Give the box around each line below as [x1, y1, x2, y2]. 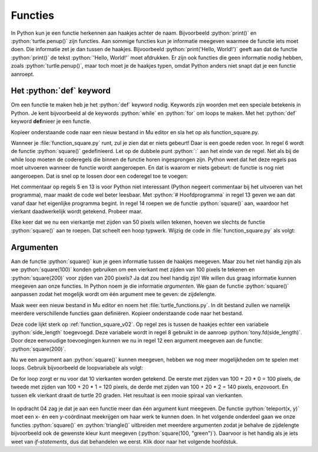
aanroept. [11, 71, 35, 78]
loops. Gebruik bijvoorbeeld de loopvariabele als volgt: [11, 364, 144, 371]
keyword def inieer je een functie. [11, 118, 91, 125]
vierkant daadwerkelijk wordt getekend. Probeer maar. [11, 208, 143, 215]
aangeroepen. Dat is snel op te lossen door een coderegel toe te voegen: [11, 172, 188, 180]
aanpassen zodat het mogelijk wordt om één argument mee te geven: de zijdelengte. [11, 291, 217, 298]
